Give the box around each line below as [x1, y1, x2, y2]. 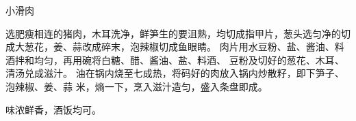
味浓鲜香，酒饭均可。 [5, 102, 101, 116]
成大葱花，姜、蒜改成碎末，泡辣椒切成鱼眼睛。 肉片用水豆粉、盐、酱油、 [5, 39, 335, 54]
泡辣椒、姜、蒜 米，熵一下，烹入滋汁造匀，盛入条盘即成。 [5, 79, 268, 93]
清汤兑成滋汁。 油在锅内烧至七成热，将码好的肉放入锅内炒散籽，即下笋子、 [5, 66, 344, 80]
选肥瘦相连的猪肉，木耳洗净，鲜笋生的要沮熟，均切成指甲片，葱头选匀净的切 [5, 26, 351, 40]
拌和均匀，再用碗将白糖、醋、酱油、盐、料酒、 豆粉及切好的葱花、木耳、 [14, 52, 344, 67]
